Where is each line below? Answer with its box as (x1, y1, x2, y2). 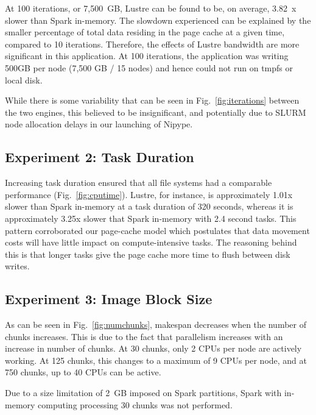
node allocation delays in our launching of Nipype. (5, 118, 193, 130)
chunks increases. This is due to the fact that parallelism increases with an (5, 330, 283, 342)
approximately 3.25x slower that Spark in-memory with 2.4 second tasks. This (5, 211, 297, 224)
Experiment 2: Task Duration (5, 147, 194, 166)
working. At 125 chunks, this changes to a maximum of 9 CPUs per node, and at (5, 353, 307, 366)
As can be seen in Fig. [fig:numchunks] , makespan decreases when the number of (5, 318, 307, 331)
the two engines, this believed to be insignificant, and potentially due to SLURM (5, 105, 306, 118)
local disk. (5, 73, 43, 86)
